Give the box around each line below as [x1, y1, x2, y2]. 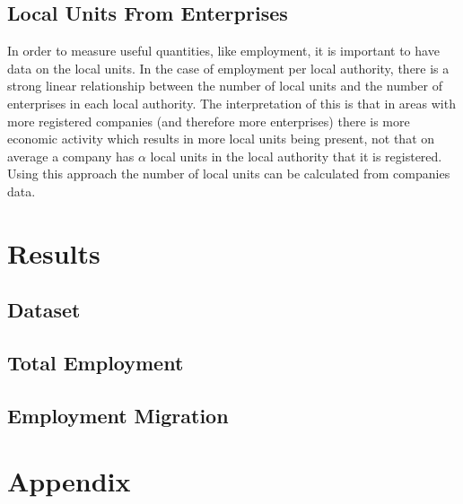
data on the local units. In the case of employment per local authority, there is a [7, 58, 450, 77]
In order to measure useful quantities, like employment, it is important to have [7, 41, 440, 60]
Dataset [7, 296, 81, 324]
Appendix [7, 463, 131, 500]
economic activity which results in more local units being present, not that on [7, 129, 435, 148]
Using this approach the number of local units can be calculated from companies [7, 164, 450, 183]
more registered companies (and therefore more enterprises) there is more [7, 111, 410, 130]
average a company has [7, 146, 135, 165]
